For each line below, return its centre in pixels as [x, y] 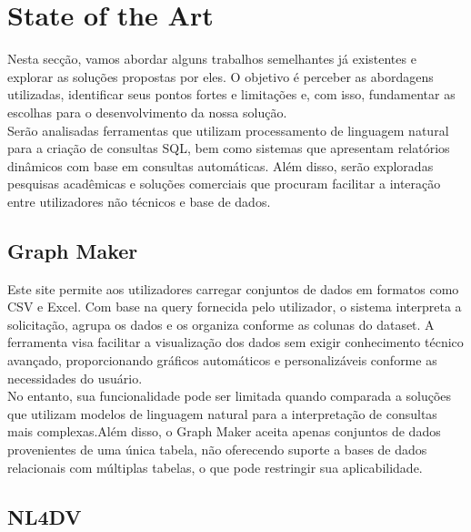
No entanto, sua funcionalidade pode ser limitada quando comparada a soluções [230, 396]
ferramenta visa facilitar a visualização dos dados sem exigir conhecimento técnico [235, 342]
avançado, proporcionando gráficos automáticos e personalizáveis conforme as [222, 360]
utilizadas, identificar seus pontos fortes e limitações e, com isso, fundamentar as [231, 94]
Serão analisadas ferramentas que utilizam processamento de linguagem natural [228, 130]
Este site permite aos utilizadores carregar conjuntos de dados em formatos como [233, 288]
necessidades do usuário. [75, 378]
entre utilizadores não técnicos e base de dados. [139, 201]
